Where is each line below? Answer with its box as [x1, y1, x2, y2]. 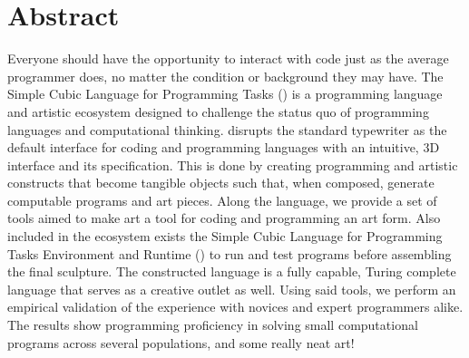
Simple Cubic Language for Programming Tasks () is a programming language [7, 84, 443, 103]
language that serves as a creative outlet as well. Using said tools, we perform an [7, 279, 456, 298]
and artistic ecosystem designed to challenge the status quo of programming [7, 102, 429, 121]
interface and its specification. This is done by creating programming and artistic [7, 155, 458, 174]
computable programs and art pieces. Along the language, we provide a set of [7, 190, 437, 209]
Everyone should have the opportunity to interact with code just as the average [7, 49, 449, 68]
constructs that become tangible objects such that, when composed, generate [7, 173, 435, 192]
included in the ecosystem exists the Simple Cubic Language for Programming [7, 227, 443, 246]
